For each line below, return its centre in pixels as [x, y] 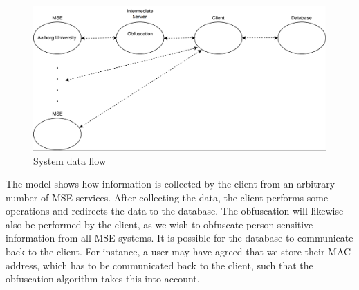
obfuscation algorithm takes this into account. [103, 279]
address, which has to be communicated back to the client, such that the [159, 265]
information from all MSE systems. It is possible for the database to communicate [179, 238]
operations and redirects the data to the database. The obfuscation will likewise [175, 211]
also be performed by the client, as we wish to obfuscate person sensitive [159, 224]
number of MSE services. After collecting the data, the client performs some [167, 197]
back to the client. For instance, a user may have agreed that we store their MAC [178, 252]
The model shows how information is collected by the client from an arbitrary [171, 184]
